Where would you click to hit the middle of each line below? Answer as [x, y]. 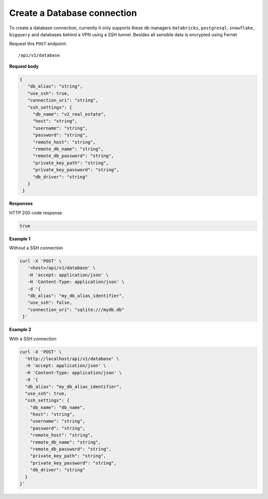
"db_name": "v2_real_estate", [69, 114]
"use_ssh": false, [50, 303]
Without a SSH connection [36, 248]
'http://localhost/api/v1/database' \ [72, 358]
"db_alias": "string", [55, 86]
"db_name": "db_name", [58, 407]
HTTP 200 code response [35, 213]
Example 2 [20, 330]
